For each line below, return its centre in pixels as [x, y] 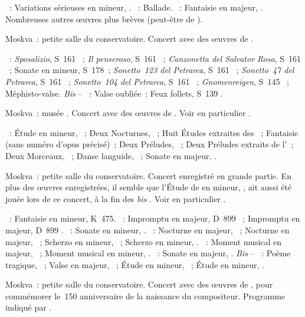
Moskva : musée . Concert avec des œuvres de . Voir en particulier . [128, 113]
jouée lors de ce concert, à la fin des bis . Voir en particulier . [116, 198]
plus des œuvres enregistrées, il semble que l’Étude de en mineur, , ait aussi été [149, 187]
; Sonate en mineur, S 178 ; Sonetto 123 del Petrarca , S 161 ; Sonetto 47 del [152, 70]
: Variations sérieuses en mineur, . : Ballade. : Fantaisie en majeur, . [136, 7]
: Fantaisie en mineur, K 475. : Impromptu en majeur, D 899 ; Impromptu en [155, 218]
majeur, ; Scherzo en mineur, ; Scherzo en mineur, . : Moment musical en [144, 241]
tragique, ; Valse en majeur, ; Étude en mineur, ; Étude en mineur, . [135, 264]
